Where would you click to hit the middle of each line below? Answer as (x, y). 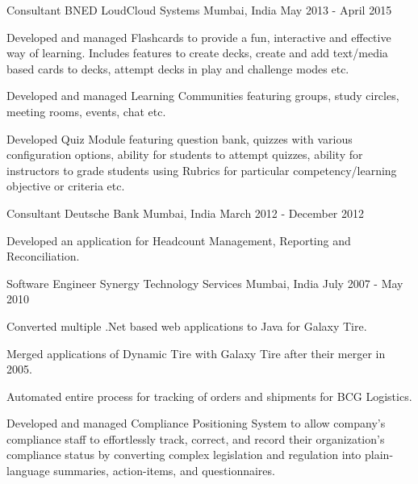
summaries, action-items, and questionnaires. (164, 471)
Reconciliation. (43, 256)
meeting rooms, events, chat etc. (86, 111)
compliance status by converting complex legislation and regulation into (184, 455)
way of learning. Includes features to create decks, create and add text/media (197, 53)
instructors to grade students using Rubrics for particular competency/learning (202, 170)
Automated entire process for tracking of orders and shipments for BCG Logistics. (209, 396)
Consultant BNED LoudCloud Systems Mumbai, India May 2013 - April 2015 (199, 10)
